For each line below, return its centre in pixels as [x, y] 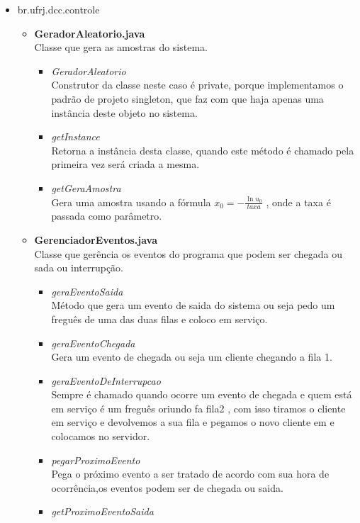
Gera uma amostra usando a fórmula [131, 202]
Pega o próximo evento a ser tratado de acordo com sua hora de [190, 474]
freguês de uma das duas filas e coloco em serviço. [159, 319]
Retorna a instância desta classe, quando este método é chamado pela [203, 150]
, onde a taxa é [298, 202]
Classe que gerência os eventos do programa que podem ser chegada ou [189, 253]
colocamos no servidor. [101, 436]
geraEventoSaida [87, 291]
